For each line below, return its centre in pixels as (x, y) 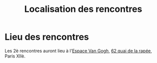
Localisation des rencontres (83, 9)
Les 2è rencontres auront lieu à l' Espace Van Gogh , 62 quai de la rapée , (78, 51)
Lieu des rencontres (47, 37)
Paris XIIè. (15, 56)
